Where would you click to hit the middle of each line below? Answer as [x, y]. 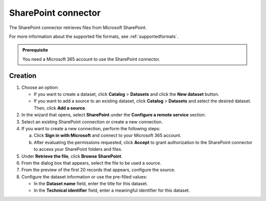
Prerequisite [35, 50]
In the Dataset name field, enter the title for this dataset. [91, 184]
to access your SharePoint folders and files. [78, 149]
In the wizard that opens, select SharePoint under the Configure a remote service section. [114, 115]
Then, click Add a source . [60, 108]
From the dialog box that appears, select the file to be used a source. [91, 163]
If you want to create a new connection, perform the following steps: [91, 128]
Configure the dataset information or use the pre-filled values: [84, 176]
